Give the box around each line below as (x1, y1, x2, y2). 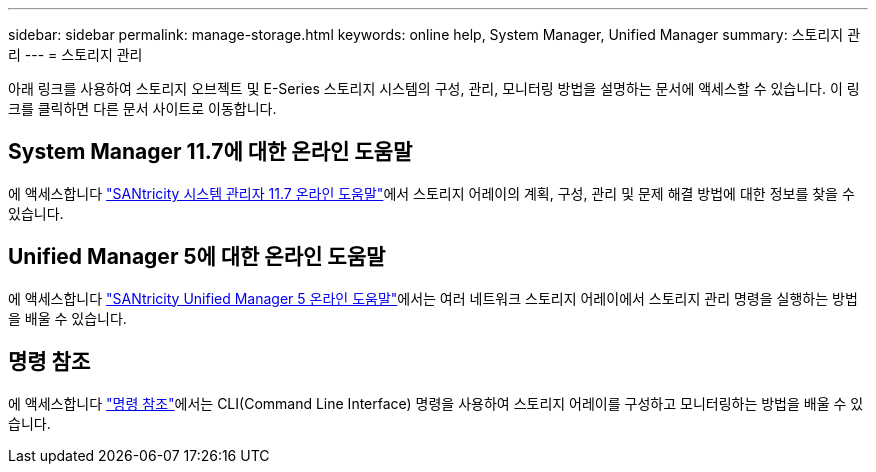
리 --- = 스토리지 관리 (8, 46, 143, 63)
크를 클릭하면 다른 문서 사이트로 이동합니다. (8, 100, 277, 117)
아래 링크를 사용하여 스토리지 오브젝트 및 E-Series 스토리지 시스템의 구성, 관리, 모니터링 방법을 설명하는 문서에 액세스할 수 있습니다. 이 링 (8, 80, 860, 97)
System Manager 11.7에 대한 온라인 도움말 (8, 139, 413, 165)
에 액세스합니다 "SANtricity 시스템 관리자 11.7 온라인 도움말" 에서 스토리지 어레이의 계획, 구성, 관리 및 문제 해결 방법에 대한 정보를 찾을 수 (8, 184, 855, 202)
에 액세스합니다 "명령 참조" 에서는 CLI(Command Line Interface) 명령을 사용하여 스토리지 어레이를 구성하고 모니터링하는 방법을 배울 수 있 (8, 394, 864, 412)
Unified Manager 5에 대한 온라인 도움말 (8, 244, 386, 270)
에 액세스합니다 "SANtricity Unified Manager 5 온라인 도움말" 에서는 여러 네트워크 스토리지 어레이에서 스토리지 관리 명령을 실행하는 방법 (8, 289, 858, 307)
